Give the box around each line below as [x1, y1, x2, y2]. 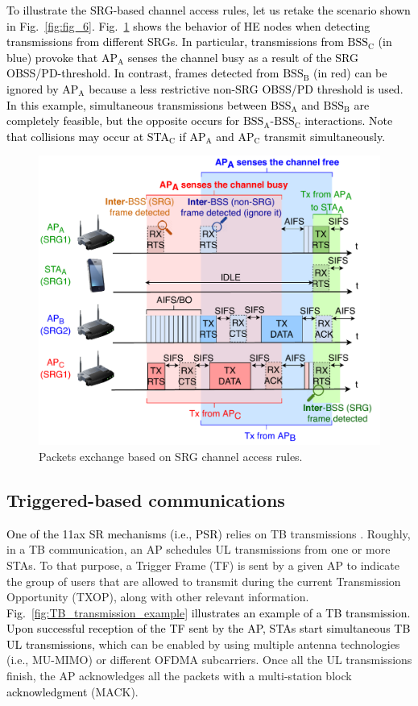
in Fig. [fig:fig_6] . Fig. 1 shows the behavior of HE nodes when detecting [6, 17, 370, 34]
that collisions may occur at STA [6, 127, 170, 144]
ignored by [6, 80, 59, 97]
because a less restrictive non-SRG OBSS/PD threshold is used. [89, 80, 404, 97]
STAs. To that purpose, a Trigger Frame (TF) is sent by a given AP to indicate [6, 556, 399, 573]
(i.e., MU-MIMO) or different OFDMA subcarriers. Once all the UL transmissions [6, 651, 412, 668]
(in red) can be [313, 64, 387, 81]
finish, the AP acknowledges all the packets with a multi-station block [6, 667, 352, 684]
